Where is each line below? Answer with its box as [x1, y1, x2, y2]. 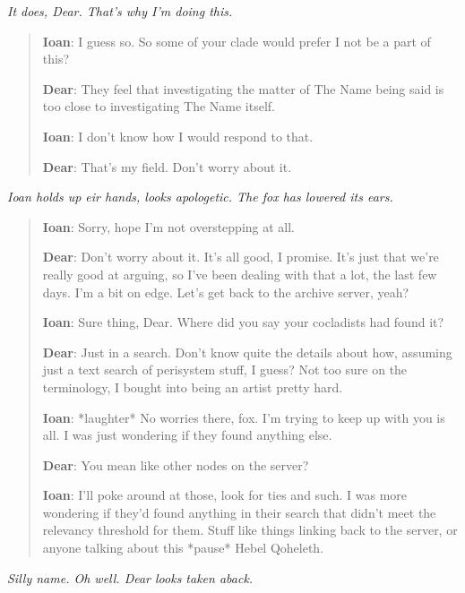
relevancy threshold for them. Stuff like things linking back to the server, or [42, 520, 458, 539]
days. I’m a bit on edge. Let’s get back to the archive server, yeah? [42, 282, 409, 301]
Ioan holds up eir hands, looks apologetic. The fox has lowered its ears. [7, 187, 393, 206]
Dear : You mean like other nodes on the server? [42, 455, 309, 474]
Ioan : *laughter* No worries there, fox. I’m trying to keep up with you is [42, 408, 445, 426]
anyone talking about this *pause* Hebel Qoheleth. [42, 538, 324, 557]
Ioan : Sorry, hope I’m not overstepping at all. [42, 217, 296, 236]
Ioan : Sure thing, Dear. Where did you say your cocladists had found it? [42, 313, 444, 331]
